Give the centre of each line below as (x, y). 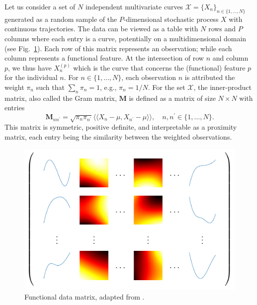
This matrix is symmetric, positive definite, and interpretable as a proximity (121, 127)
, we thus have (30, 67)
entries (15, 108)
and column (230, 58)
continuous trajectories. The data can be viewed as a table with (101, 29)
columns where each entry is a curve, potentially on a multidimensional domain (126, 38)
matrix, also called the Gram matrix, (61, 98)
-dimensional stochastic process (171, 19)
